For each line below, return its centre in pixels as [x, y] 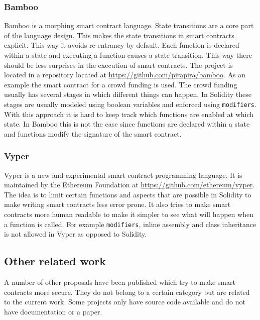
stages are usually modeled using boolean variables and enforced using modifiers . [130, 104]
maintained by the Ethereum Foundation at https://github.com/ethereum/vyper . [129, 185]
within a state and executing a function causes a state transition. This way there [128, 55]
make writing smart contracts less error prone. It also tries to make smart [117, 204]
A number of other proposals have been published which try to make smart [120, 282]
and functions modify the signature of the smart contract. [93, 133]
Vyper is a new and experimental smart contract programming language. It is [123, 175]
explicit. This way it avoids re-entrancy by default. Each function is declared [122, 45]
